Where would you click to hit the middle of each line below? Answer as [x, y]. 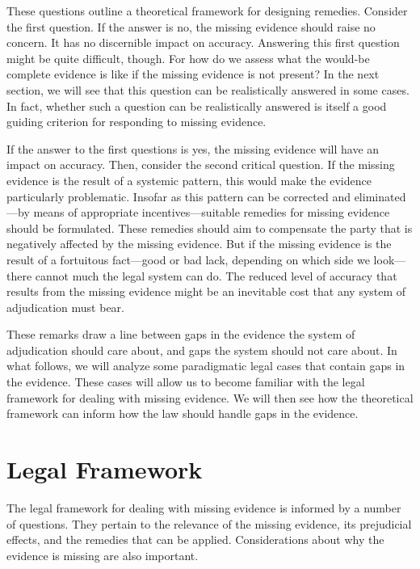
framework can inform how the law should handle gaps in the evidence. [183, 413]
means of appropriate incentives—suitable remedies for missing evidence [212, 212]
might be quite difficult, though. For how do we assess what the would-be [188, 58]
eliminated [380, 196]
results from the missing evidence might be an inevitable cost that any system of [206, 291]
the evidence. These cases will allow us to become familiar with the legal [186, 382]
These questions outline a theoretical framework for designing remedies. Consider [207, 11]
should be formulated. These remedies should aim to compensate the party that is [210, 228]
